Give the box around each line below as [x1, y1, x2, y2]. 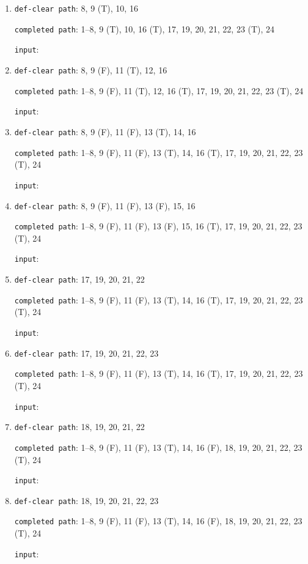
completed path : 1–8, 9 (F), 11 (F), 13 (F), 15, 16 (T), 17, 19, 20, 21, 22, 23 [14, 220, 302, 232]
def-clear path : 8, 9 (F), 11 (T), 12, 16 [14, 63, 167, 76]
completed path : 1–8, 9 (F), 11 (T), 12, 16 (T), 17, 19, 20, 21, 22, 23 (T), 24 [14, 84, 304, 97]
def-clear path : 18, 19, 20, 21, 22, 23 [14, 494, 159, 506]
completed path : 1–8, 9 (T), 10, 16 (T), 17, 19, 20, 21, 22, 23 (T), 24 [14, 22, 275, 35]
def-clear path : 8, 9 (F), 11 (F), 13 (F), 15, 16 [14, 199, 196, 212]
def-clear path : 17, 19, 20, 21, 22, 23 [14, 346, 159, 359]
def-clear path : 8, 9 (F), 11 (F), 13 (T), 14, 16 [14, 125, 196, 138]
